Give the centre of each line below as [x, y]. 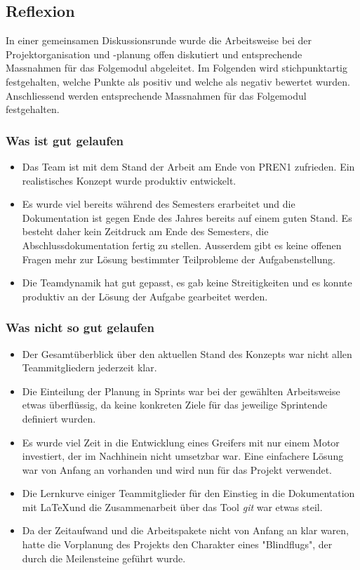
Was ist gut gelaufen [65, 140]
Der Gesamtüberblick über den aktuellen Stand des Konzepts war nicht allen [187, 353]
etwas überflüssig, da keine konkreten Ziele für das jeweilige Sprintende [175, 405]
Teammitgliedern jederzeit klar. [89, 367]
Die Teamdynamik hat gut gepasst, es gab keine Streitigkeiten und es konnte [187, 283]
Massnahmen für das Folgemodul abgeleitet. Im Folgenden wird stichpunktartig [176, 68]
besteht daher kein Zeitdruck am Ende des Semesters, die [145, 231]
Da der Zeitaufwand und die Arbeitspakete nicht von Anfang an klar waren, [185, 530]
